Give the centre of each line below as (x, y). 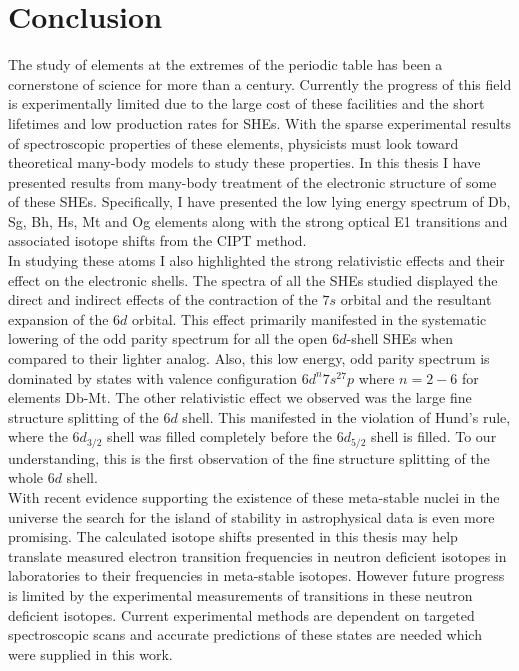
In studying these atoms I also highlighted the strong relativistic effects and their (256, 260)
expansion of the (58, 318)
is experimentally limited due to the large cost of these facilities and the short (246, 103)
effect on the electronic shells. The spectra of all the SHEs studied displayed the (253, 279)
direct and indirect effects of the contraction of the (163, 299)
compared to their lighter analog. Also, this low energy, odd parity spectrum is (249, 358)
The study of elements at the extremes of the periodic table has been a (225, 64)
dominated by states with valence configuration (153, 377)
